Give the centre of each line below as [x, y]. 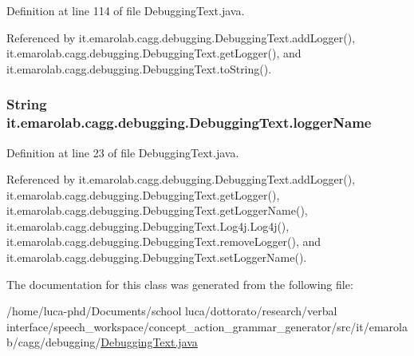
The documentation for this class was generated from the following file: [180, 284]
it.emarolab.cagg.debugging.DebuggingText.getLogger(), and [154, 53]
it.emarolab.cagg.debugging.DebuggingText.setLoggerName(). [157, 257]
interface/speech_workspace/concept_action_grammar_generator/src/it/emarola [207, 326]
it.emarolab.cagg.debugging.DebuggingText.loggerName [189, 123]
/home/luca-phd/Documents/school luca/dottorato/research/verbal [172, 311]
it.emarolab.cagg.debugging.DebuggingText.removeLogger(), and [164, 241]
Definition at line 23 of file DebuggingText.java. [123, 152]
